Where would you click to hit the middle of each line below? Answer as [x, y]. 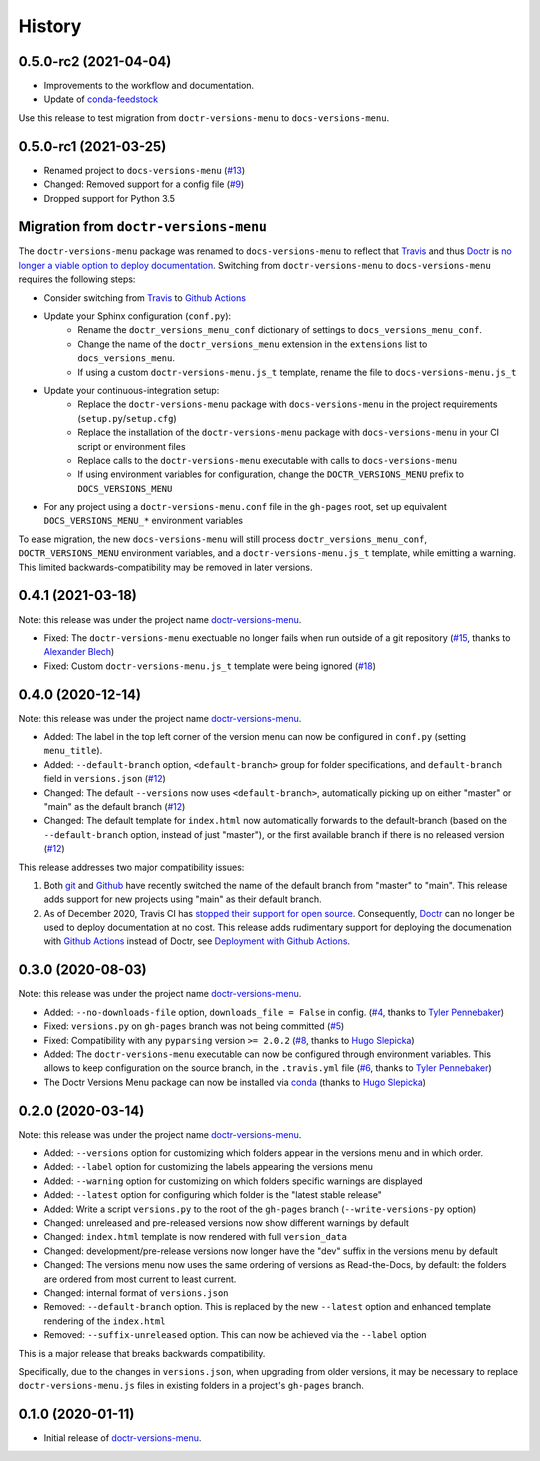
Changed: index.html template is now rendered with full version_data [195, 1237]
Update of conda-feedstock [101, 99]
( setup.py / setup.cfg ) [127, 418]
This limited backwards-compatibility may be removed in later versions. [166, 567]
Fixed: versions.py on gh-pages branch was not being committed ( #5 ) [194, 1026]
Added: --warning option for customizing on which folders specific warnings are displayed [233, 1181]
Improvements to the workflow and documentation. [149, 86]
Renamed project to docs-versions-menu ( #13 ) [144, 170]
